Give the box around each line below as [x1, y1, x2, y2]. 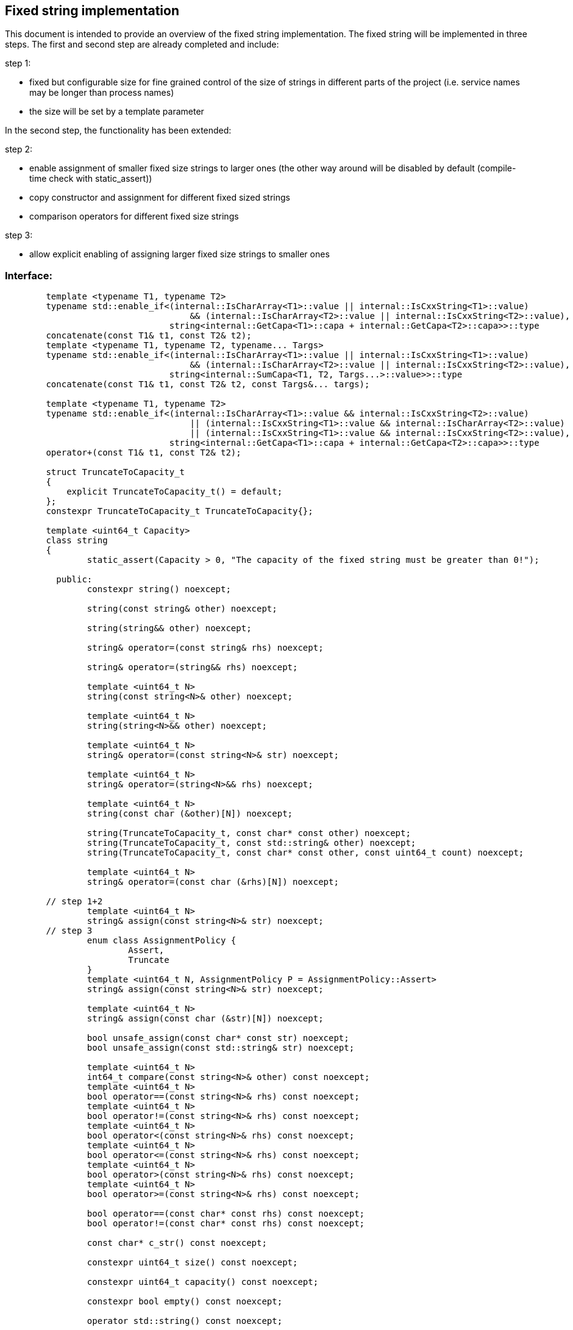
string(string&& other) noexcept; [87, 623, 252, 634]
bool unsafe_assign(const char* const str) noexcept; [87, 1033, 349, 1043]
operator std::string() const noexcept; [87, 1316, 283, 1326]
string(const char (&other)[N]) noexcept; [87, 809, 293, 819]
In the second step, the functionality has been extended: [5, 125, 232, 136]
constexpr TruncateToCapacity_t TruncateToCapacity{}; [46, 506, 313, 517]
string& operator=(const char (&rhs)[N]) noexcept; [87, 877, 339, 887]
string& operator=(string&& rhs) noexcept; [87, 662, 298, 673]
